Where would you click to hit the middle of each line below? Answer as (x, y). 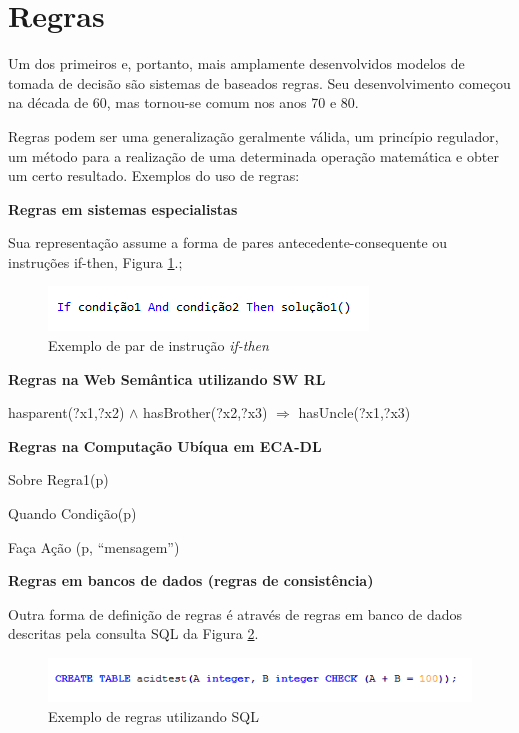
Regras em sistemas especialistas (123, 208)
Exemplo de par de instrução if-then (158, 345)
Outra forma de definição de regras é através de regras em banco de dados (235, 613)
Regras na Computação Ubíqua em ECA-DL (165, 445)
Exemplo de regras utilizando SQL (153, 715)
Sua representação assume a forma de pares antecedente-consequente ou (228, 242)
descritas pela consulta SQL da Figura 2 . (133, 633)
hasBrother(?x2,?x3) (205, 412)
